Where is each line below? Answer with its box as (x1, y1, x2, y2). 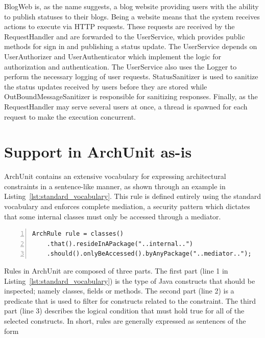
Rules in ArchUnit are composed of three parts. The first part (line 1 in (4, 265, 228, 276)
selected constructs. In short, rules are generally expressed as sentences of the (4, 315, 246, 326)
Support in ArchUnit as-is (4, 141, 192, 162)
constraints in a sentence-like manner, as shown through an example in (4, 181, 226, 191)
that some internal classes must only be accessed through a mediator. (4, 211, 221, 221)
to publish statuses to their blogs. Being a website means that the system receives (4, 11, 260, 21)
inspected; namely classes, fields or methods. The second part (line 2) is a (4, 285, 234, 296)
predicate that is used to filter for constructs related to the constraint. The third (4, 295, 256, 306)
